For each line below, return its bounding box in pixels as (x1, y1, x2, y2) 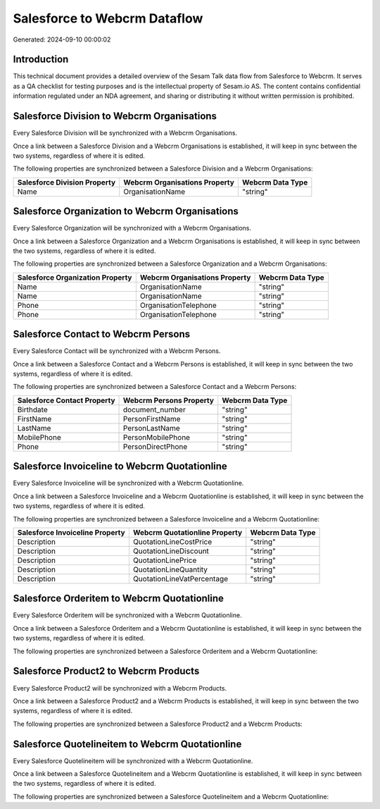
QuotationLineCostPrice (132, 536, 213, 546)
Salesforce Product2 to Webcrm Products (13, 665, 200, 677)
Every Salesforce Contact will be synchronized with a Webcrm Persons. (13, 347, 221, 355)
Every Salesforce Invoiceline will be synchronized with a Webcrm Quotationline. (13, 479, 244, 488)
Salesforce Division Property (17, 177, 116, 187)
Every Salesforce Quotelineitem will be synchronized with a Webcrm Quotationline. (13, 756, 253, 765)
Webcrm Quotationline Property (132, 527, 243, 537)
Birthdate (17, 404, 49, 414)
